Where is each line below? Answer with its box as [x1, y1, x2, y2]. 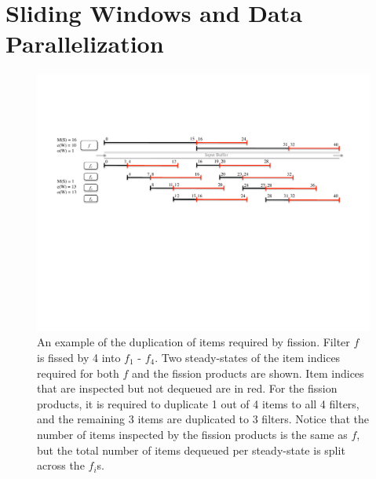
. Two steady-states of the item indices [155, 349, 341, 366]
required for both [37, 364, 119, 381]
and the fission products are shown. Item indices [131, 364, 364, 381]
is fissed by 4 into [37, 349, 121, 366]
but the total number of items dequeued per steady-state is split [37, 441, 345, 458]
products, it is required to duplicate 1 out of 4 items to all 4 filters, [37, 395, 360, 411]
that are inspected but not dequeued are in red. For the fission [37, 380, 338, 397]
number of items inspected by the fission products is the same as [37, 426, 348, 442]
